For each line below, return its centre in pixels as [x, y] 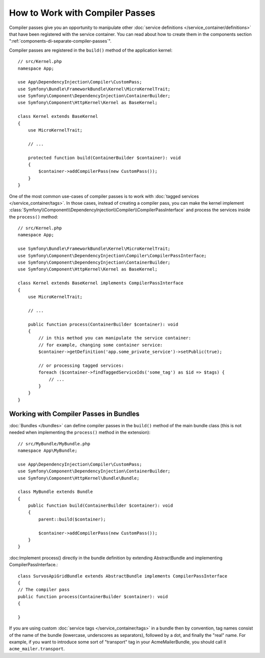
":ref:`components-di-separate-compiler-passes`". [60, 41]
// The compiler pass [44, 590]
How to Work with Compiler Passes [82, 13]
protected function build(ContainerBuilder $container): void [104, 158]
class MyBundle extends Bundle [55, 492]
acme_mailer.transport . [37, 649]
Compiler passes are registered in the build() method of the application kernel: [91, 50]
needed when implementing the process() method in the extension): [80, 433]
